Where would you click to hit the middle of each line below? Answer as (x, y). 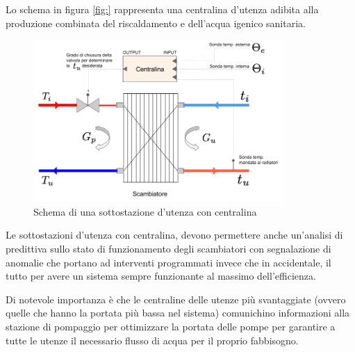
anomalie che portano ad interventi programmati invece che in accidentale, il (168, 262)
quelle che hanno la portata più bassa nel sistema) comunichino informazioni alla (178, 313)
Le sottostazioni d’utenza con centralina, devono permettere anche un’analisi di (174, 235)
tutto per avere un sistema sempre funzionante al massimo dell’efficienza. (161, 276)
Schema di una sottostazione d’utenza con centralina (145, 211)
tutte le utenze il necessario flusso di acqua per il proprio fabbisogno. (152, 340)
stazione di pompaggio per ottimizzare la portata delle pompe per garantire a (171, 327)
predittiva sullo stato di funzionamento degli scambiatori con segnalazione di (168, 249)
